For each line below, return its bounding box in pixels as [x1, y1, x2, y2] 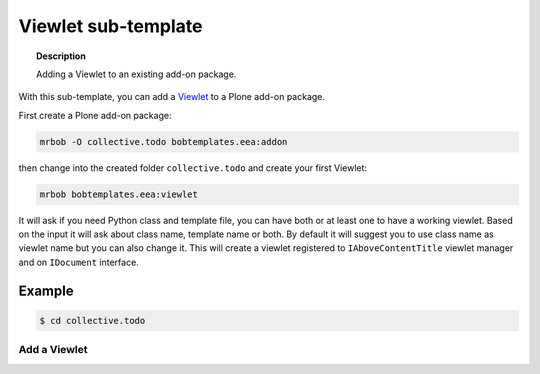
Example [18, 282, 74, 299]
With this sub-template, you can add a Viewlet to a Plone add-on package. [18, 91, 325, 103]
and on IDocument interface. [18, 256, 139, 268]
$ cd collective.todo [39, 315, 146, 326]
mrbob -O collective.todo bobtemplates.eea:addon [39, 136, 288, 147]
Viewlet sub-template [18, 15, 203, 37]
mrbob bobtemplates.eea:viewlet [39, 188, 199, 200]
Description [36, 50, 87, 62]
